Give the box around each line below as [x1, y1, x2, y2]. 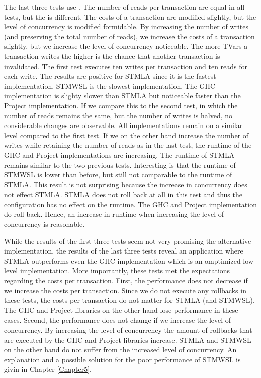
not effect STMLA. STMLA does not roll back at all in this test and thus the [4, 189, 242, 200]
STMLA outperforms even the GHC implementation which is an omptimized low [4, 255, 253, 266]
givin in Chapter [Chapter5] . [4, 364, 92, 374]
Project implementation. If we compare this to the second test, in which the [4, 100, 238, 110]
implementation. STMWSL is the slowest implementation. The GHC [4, 80, 216, 91]
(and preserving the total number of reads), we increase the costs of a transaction [4, 31, 255, 41]
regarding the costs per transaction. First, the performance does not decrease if [4, 275, 248, 286]
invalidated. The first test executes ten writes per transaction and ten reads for [4, 60, 248, 71]
